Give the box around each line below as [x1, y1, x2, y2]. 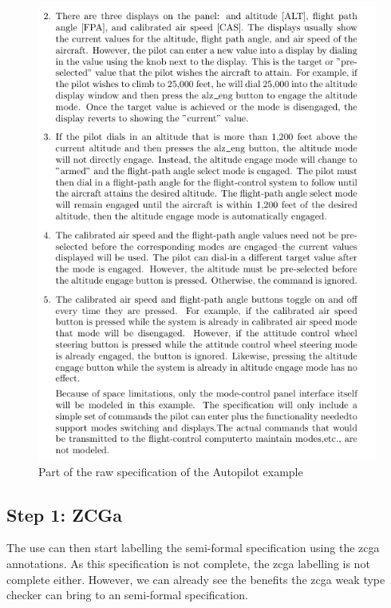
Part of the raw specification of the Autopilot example [38, 463, 303, 479]
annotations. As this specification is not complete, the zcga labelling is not [6, 554, 370, 571]
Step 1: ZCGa [6, 502, 123, 527]
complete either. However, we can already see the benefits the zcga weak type [6, 570, 385, 587]
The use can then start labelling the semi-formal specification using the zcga [6, 539, 380, 556]
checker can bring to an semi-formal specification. [6, 586, 248, 603]
